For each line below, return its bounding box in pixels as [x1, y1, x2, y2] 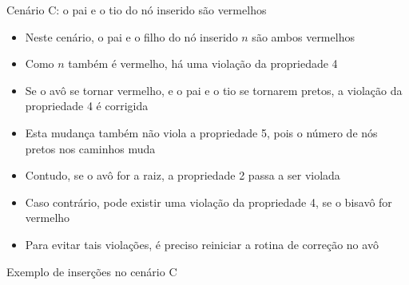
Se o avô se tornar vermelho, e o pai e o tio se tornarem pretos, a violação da [25, 81, 403, 98]
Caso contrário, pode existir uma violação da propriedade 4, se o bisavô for [25, 193, 392, 210]
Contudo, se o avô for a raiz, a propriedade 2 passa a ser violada [25, 167, 340, 184]
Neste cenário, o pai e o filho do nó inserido [25, 28, 238, 45]
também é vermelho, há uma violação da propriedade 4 [68, 55, 338, 72]
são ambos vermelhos [252, 28, 355, 45]
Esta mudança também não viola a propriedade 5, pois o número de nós [25, 124, 378, 141]
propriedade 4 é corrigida [25, 97, 149, 114]
